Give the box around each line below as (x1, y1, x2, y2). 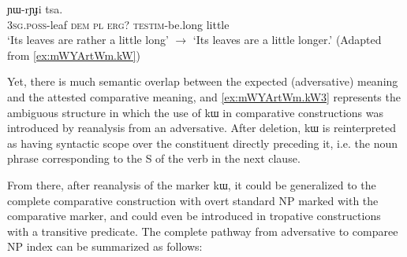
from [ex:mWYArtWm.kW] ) (7, 46, 140, 63)
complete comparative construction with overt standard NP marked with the (7, 192, 379, 208)
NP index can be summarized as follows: (7, 238, 203, 255)
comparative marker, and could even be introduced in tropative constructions (7, 207, 381, 224)
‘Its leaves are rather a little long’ (7, 31, 169, 48)
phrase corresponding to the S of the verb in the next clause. (7, 150, 301, 167)
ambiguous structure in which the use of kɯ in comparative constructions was (7, 104, 384, 120)
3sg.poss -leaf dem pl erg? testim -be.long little (7, 16, 230, 32)
